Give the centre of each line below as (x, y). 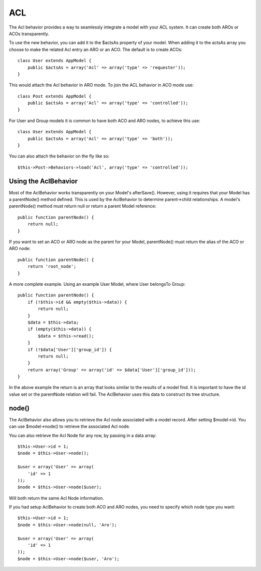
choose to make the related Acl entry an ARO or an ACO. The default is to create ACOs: (96, 49)
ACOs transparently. (29, 33)
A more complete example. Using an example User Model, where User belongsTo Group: (97, 284)
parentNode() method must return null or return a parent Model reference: (83, 206)
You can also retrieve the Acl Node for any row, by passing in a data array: (83, 435)
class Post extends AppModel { (55, 96)
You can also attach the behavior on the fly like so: (59, 156)
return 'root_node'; (52, 267)
